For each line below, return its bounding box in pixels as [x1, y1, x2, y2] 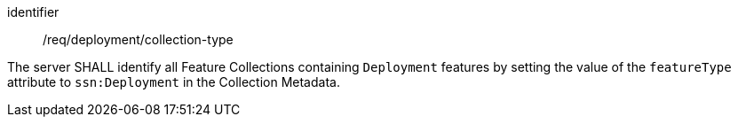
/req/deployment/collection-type [43, 32, 234, 47]
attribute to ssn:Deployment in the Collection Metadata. [7, 74, 340, 89]
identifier [7, 4, 60, 19]
